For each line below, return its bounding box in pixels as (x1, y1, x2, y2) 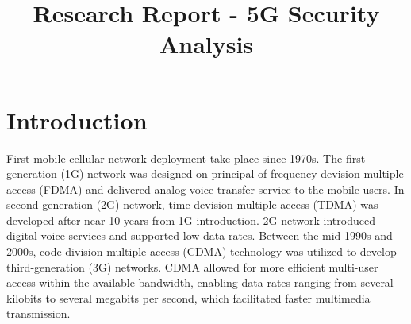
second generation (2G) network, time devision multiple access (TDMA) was (6, 196, 378, 213)
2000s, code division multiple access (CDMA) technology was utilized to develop (6, 243, 397, 260)
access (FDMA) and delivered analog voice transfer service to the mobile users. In (6, 180, 405, 197)
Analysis (159, 28, 254, 60)
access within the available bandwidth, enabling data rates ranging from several (6, 274, 394, 291)
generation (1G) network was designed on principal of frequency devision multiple (6, 165, 404, 182)
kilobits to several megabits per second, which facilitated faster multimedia (6, 289, 371, 306)
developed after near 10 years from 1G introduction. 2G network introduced (6, 211, 375, 228)
